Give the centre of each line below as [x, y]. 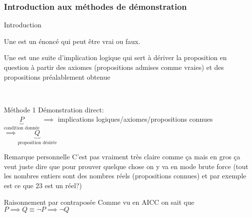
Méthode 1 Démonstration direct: [54, 109]
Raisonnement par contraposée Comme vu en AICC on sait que [99, 202]
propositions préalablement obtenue [57, 76]
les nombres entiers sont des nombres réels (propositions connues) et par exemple [125, 176]
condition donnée [22, 128]
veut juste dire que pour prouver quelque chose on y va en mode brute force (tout [126, 166]
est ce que [19, 185]
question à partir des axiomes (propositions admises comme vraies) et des [114, 67]
